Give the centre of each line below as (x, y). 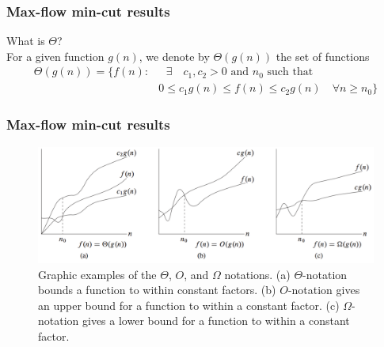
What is (26, 41)
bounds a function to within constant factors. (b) (157, 290)
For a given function (55, 56)
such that (290, 72)
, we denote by (174, 56)
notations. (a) (257, 274)
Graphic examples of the (97, 274)
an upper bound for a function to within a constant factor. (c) (189, 305)
